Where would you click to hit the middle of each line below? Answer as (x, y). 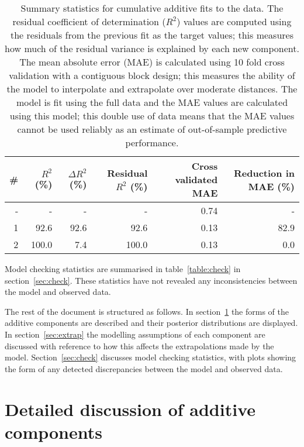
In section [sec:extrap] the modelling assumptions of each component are (135, 334)
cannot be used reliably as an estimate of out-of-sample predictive (152, 129)
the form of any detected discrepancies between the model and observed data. (144, 368)
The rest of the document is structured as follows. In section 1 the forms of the (147, 311)
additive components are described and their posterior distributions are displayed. (151, 323)
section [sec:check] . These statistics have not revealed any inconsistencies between (151, 280)
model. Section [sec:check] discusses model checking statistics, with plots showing (151, 357)
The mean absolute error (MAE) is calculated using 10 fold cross (152, 62)
